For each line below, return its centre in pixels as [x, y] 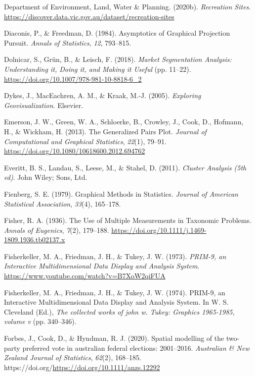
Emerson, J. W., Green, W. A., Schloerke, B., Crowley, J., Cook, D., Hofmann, [124, 122]
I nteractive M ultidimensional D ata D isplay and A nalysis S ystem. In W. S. [116, 302]
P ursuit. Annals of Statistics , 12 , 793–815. [68, 42]
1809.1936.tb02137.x [35, 240]
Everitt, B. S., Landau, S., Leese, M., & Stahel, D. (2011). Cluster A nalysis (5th [125, 167]
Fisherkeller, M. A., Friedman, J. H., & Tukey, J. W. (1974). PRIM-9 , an [115, 292]
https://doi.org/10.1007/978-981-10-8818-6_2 [73, 79]
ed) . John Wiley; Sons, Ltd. [46, 177]
